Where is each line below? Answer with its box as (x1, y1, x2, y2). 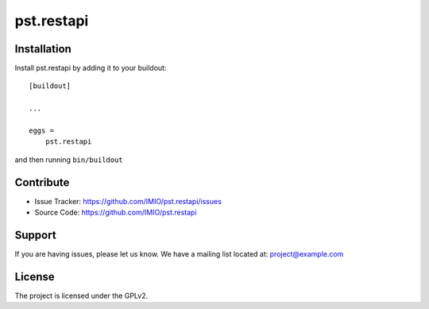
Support (14, 228, 56, 241)
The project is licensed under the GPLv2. (14, 291, 149, 300)
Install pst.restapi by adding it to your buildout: (14, 64, 167, 73)
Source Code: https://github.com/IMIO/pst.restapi (34, 207, 198, 218)
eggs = (29, 126, 55, 135)
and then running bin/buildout (14, 155, 123, 164)
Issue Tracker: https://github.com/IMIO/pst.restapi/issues (34, 196, 222, 206)
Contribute (14, 176, 70, 189)
